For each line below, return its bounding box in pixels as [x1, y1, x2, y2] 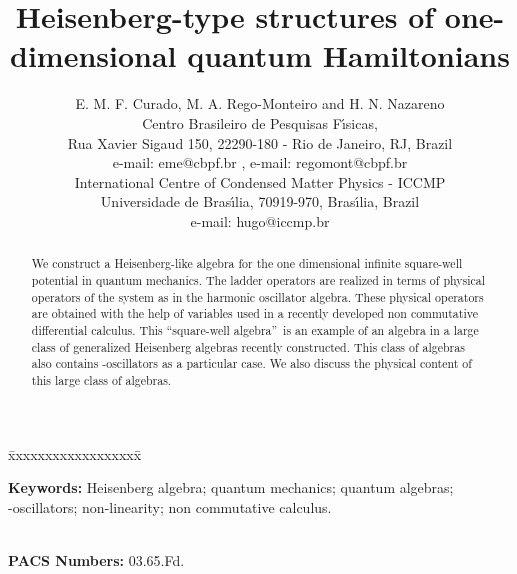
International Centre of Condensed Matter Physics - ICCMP [74, 171, 446, 192]
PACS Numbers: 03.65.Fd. [8, 549, 185, 570]
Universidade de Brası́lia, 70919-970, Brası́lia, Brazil [100, 191, 420, 212]
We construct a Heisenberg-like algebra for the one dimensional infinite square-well [31, 255, 463, 272]
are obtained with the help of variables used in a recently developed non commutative [31, 305, 478, 322]
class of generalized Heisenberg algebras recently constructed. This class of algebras [31, 338, 465, 355]
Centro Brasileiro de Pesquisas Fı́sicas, [142, 112, 378, 133]
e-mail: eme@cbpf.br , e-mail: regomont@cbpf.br [112, 152, 408, 173]
